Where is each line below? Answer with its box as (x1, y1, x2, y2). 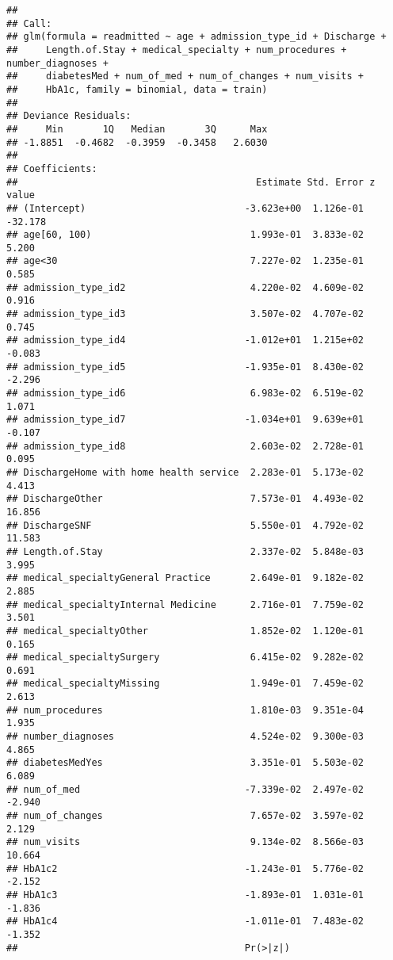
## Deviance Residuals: (6, 110, 132, 122)
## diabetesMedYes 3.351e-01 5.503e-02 (6, 757, 364, 769)
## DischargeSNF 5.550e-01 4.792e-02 (6, 519, 364, 531)
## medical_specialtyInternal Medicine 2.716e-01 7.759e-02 (6, 599, 364, 610)
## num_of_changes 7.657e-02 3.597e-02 (6, 810, 364, 822)
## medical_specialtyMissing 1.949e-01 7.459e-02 (6, 678, 364, 690)
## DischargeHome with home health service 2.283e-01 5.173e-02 (6, 466, 364, 478)
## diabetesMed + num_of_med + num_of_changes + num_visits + (6, 71, 364, 82)
